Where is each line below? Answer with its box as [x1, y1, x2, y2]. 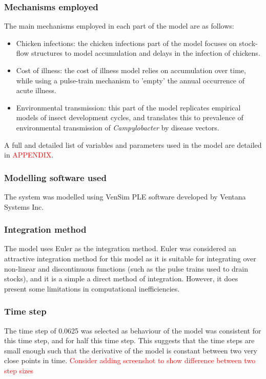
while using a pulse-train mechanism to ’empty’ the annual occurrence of [16, 75, 245, 85]
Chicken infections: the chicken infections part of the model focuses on [16, 37, 237, 48]
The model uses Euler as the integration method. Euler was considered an [4, 243, 236, 254]
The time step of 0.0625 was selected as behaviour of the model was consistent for [4, 325, 261, 336]
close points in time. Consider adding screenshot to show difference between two [4, 355, 256, 366]
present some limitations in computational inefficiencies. [4, 283, 180, 294]
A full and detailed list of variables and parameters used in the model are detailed [4, 139, 262, 150]
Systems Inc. [4, 201, 44, 212]
